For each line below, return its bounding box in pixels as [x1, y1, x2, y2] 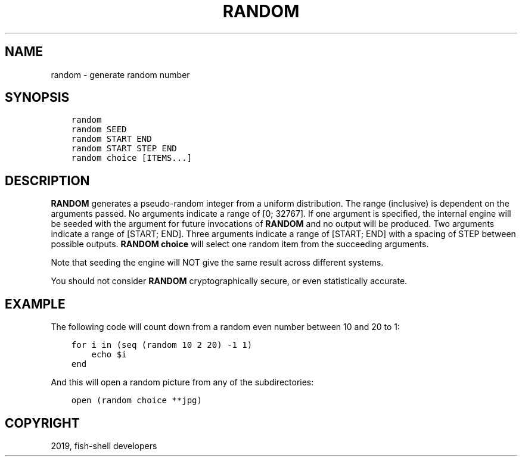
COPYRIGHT [5, 415, 80, 431]
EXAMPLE [5, 296, 66, 312]
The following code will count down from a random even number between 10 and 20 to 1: [51, 322, 400, 332]
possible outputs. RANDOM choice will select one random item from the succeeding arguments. [51, 239, 429, 250]
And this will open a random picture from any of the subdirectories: [51, 377, 314, 388]
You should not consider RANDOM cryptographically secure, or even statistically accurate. [51, 276, 408, 286]
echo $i [91, 350, 127, 360]
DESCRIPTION [5, 173, 90, 188]
